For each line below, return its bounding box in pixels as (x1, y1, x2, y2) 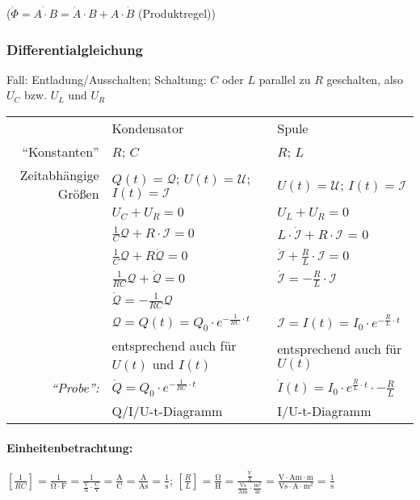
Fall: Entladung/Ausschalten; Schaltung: (6, 70, 207, 87)
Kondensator (111, 119, 184, 137)
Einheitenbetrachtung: (6, 439, 133, 456)
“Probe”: (51, 378, 99, 397)
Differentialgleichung (6, 39, 143, 59)
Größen (57, 184, 99, 203)
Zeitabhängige (19, 166, 99, 184)
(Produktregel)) (138, 5, 216, 21)
